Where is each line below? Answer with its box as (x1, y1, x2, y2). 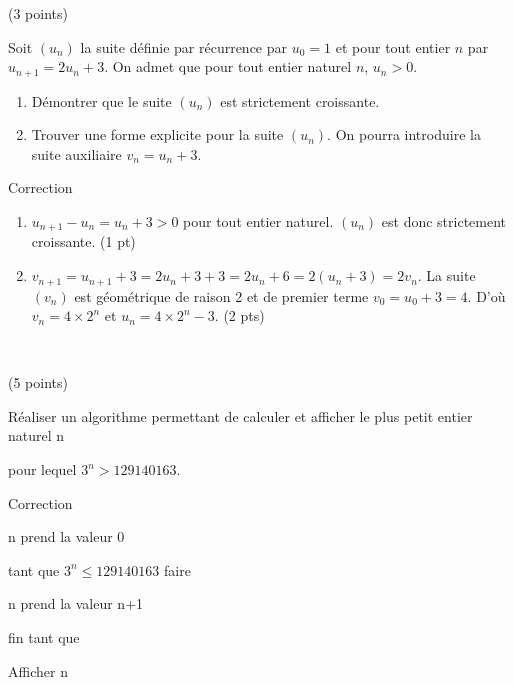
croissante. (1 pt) (31, 231, 136, 252)
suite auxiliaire (31, 143, 122, 164)
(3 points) (8, 3, 68, 23)
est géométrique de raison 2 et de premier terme (74, 285, 369, 306)
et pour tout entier (335, 36, 451, 57)
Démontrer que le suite (31, 90, 172, 111)
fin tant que (8, 627, 80, 648)
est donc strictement (381, 211, 507, 232)
